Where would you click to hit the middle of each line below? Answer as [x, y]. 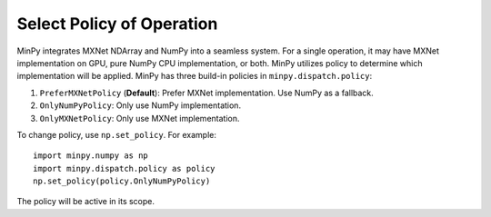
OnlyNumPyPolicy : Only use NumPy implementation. [140, 105]
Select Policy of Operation [117, 24]
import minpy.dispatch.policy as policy [124, 168]
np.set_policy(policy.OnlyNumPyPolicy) [122, 181]
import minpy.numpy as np [91, 156]
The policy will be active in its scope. [85, 202]
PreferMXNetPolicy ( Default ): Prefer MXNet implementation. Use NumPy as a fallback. [207, 93]
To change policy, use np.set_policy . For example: [117, 134]
